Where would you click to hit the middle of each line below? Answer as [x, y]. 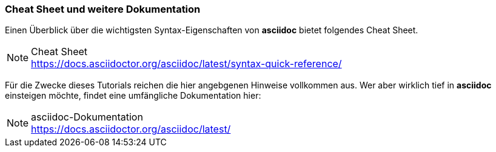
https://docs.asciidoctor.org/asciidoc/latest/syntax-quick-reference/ [186, 64]
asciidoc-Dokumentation [87, 117]
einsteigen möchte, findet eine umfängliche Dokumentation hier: [133, 96]
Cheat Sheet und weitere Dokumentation [103, 9]
